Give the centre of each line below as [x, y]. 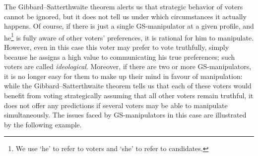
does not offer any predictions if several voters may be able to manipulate [116, 105]
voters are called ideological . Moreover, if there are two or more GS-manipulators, [128, 66]
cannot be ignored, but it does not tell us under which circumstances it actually [125, 16]
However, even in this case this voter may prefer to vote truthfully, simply [117, 47]
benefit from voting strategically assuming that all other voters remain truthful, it [129, 95]
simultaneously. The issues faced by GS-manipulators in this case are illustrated [125, 115]
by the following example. [43, 124]
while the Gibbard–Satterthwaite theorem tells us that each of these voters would [128, 86]
